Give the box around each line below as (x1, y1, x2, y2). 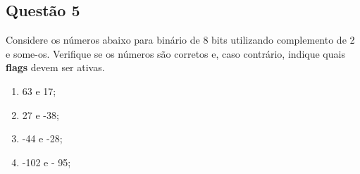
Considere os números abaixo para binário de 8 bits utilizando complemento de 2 (6, 32, 355, 47)
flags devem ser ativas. (6, 60, 105, 75)
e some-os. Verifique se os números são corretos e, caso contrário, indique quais (6, 46, 345, 61)
